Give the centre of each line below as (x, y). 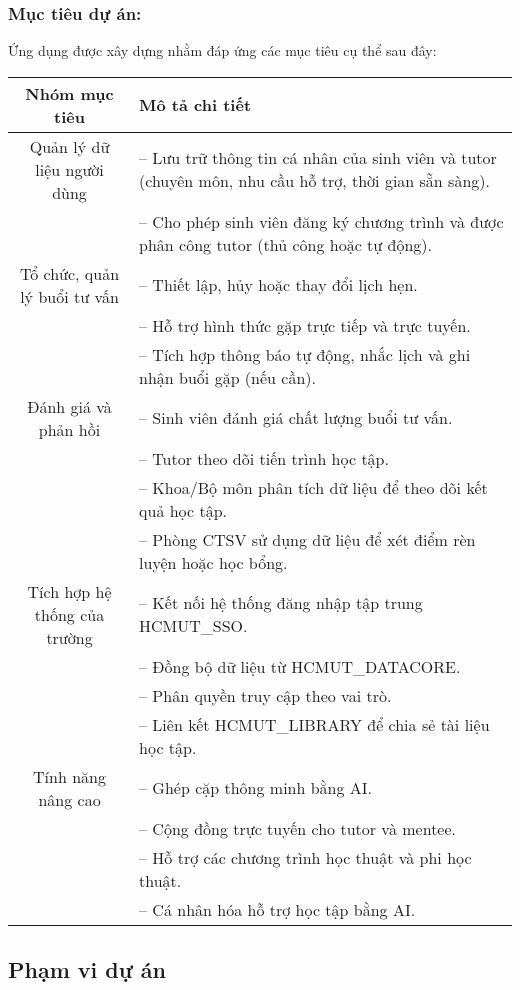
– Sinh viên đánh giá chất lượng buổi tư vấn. (296, 418)
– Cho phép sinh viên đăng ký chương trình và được (321, 221)
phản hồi (69, 429)
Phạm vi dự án (87, 969)
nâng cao (69, 799)
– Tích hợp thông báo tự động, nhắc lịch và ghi (305, 354)
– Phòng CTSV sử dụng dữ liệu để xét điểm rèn (307, 539)
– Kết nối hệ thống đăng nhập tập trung (281, 603)
